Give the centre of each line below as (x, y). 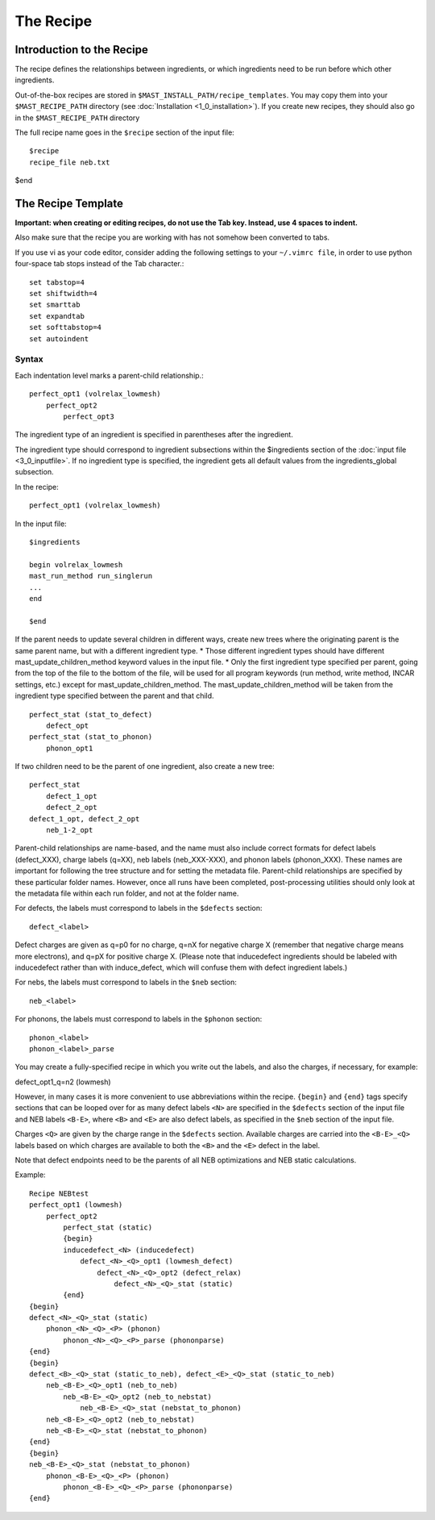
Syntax (29, 359)
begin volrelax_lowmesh (76, 564)
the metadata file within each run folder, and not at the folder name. (127, 893)
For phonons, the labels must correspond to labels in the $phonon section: (139, 1019)
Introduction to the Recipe (82, 50)
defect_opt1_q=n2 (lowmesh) (63, 1082)
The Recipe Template (69, 203)
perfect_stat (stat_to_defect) (91, 714)
